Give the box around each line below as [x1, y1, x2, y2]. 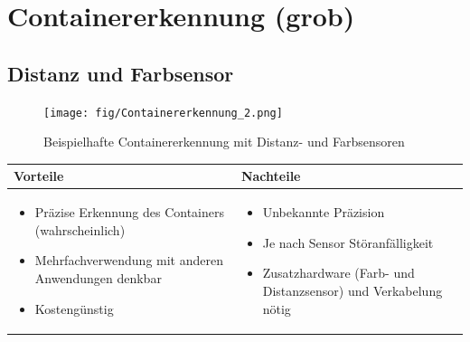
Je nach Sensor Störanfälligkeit [262, 233, 434, 252]
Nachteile [240, 166, 301, 185]
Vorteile [14, 166, 64, 185]
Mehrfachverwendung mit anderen [34, 251, 223, 270]
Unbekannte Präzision [262, 203, 385, 222]
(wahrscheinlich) [34, 220, 126, 239]
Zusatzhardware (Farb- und [262, 263, 415, 282]
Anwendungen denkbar [34, 268, 162, 287]
